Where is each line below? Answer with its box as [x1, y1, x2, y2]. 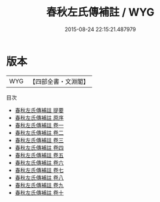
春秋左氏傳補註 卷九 [14, 181, 64, 189]
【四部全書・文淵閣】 [29, 77, 90, 86]
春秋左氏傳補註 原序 [14, 114, 64, 121]
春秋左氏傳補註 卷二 [14, 129, 64, 136]
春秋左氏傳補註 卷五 [14, 151, 64, 159]
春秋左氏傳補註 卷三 [14, 136, 64, 144]
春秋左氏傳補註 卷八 [14, 174, 64, 181]
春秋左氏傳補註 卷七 [14, 166, 64, 174]
